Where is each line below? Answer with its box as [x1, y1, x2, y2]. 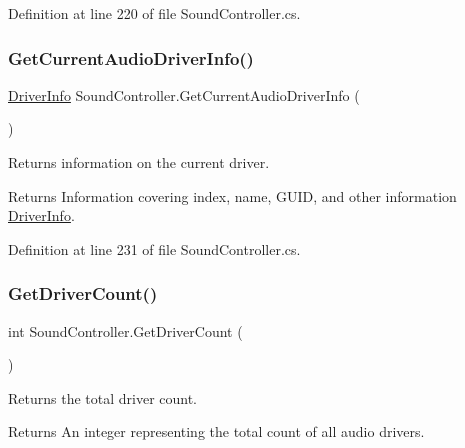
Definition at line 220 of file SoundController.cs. [8, 3, 301, 23]
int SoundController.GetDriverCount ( [8, 320, 243, 341]
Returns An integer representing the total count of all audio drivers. [8, 421, 425, 442]
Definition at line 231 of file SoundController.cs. [8, 238, 301, 259]
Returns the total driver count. [8, 387, 198, 408]
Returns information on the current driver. [8, 152, 270, 172]
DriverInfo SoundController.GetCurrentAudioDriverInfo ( [8, 84, 360, 105]
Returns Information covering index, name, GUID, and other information [8, 185, 457, 206]
